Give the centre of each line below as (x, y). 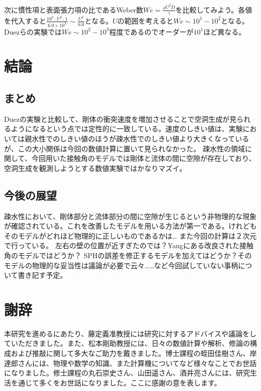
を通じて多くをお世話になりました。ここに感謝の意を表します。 (116, 382)
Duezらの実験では (33, 31)
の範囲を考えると (145, 20)
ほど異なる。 (225, 31)
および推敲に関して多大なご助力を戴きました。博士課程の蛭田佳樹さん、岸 (134, 353)
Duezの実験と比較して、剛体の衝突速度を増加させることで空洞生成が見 (120, 119)
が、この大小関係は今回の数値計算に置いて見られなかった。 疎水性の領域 (124, 148)
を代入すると (25, 20)
